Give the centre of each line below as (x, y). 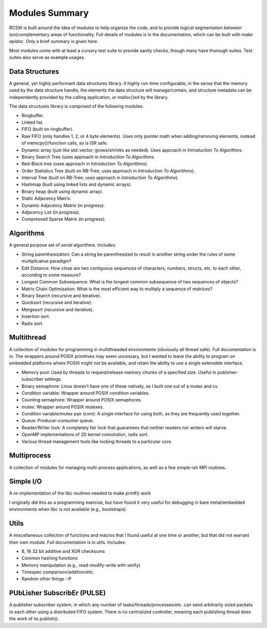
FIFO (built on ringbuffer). (47, 129)
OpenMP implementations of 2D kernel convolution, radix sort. (85, 435)
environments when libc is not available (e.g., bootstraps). (68, 509)
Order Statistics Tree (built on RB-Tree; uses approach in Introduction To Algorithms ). (108, 171)
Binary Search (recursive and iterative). (61, 296)
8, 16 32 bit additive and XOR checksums (63, 551)
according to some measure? (51, 275)
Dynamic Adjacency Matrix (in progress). (63, 205)
